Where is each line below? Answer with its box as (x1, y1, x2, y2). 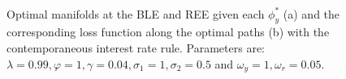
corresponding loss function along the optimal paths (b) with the (6, 23, 330, 40)
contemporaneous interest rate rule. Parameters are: (6, 39, 266, 56)
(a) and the (283, 5, 340, 22)
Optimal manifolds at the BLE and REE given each (6, 5, 265, 22)
